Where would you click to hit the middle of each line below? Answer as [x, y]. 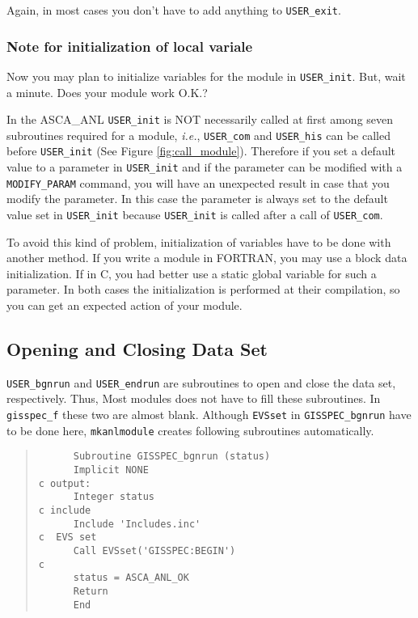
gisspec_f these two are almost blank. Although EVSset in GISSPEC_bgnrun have [209, 415]
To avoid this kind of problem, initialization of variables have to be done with [199, 241]
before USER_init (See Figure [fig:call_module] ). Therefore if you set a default [201, 151]
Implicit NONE [111, 470]
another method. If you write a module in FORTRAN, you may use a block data [207, 258]
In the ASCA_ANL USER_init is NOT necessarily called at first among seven [200, 119]
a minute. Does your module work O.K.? [107, 92]
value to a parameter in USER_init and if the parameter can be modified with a [205, 167]
